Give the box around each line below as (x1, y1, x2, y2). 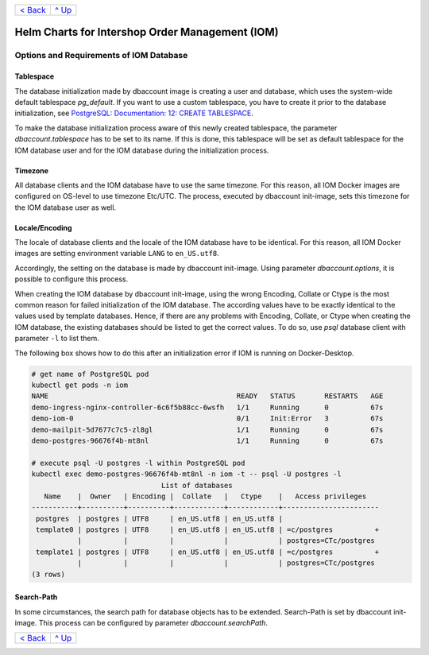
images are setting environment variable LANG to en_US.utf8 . (14, 249, 220, 258)
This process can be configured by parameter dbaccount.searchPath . (38, 618, 268, 627)
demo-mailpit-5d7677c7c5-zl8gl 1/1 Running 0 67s (31, 425, 384, 434)
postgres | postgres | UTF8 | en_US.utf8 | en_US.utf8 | (36, 514, 284, 523)
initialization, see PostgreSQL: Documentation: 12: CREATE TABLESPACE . (14, 108, 254, 118)
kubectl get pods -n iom (31, 380, 129, 390)
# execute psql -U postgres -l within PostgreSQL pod (31, 458, 245, 467)
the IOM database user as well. (14, 203, 117, 212)
